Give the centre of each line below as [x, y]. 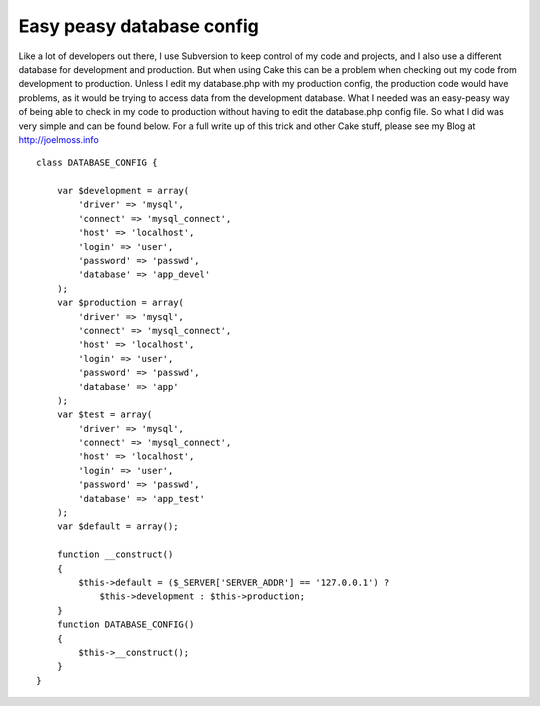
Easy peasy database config [138, 26]
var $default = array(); [117, 526]
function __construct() [115, 554]
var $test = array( [104, 414]
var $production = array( [120, 303]
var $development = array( [123, 191]
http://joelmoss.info [58, 139]
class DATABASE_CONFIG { [97, 163]
